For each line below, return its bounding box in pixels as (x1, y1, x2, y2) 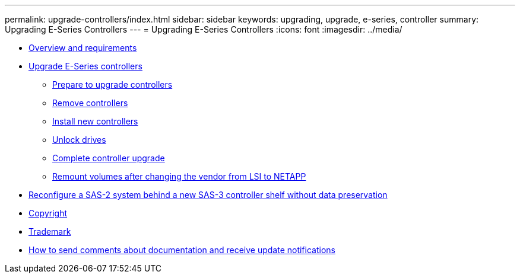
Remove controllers (52, 98, 128, 108)
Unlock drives (52, 135, 106, 145)
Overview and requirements (28, 43, 137, 53)
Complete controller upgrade (52, 153, 165, 163)
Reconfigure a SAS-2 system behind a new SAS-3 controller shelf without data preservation (28, 190, 388, 200)
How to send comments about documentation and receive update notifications (28, 245, 335, 255)
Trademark (28, 226, 71, 237)
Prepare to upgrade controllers (52, 79, 173, 90)
